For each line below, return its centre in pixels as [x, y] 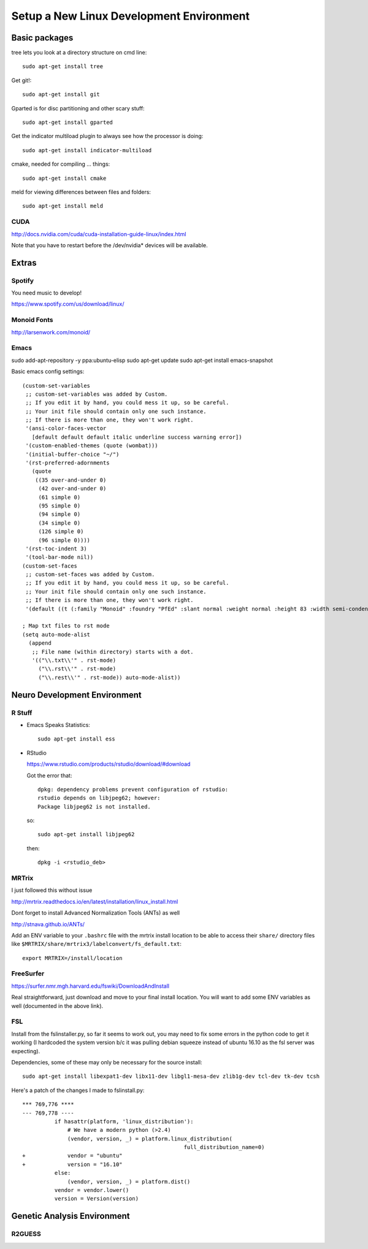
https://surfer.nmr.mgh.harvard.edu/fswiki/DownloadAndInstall [90, 986]
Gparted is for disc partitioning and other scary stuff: [78, 108]
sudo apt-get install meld [63, 206]
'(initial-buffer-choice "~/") [72, 454]
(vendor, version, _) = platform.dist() [129, 1182]
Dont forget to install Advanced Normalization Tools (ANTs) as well [96, 913]
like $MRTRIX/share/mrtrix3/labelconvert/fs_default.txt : [97, 944]
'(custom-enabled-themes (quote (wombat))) [92, 446]
